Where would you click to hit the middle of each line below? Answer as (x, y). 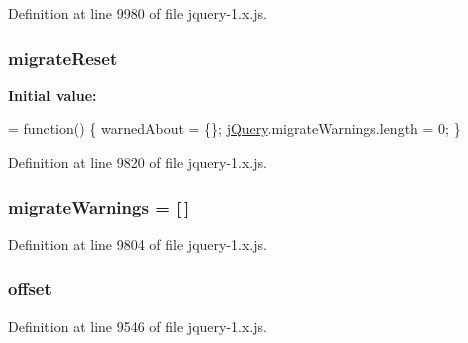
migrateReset (63, 57)
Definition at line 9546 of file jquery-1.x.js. (137, 325)
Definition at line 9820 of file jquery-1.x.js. (137, 162)
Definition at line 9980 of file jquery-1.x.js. (137, 13)
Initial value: (52, 94)
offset (30, 288)
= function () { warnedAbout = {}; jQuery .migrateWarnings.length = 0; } (234, 128)
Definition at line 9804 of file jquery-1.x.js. (137, 243)
